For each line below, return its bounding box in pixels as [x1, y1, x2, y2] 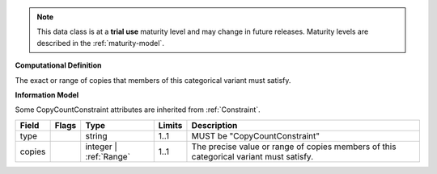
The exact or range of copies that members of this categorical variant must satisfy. [15, 75, 291, 85]
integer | [85, 141, 117, 152]
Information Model [15, 89, 79, 100]
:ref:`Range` [85, 151, 131, 162]
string [85, 130, 108, 141]
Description [191, 119, 238, 130]
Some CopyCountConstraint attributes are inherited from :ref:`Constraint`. [15, 105, 261, 114]
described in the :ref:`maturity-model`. [36, 38, 165, 48]
